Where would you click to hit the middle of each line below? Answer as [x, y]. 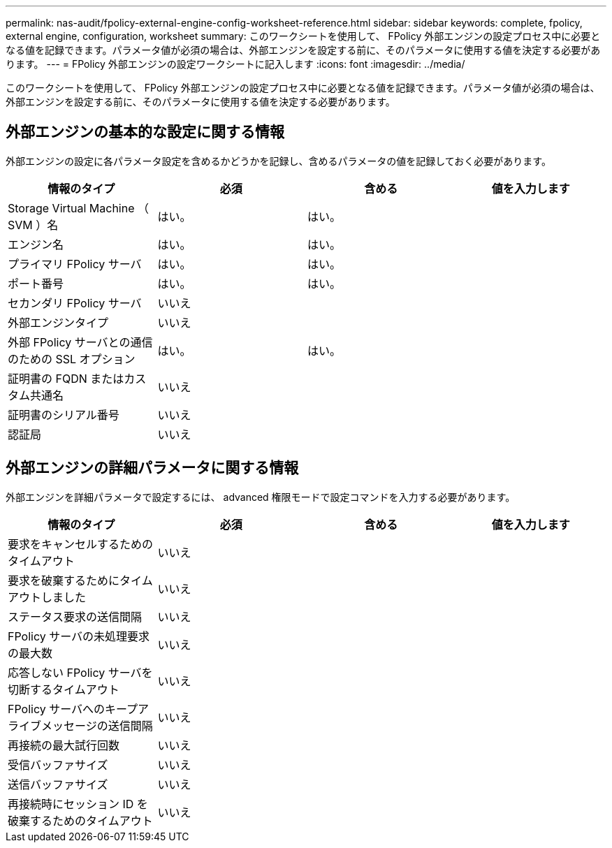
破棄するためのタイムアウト [80, 820]
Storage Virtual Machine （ [79, 208]
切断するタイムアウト [64, 689]
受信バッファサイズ [58, 765]
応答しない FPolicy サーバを [80, 672]
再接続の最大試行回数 [64, 745]
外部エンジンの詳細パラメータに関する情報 [152, 468]
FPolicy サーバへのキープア [79, 709]
